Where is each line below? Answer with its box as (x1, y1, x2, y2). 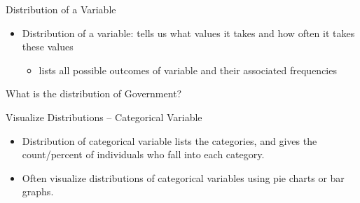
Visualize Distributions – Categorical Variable (6, 109, 202, 124)
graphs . (22, 184, 54, 199)
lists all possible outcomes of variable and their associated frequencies (39, 62, 337, 77)
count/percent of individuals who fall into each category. (22, 147, 265, 162)
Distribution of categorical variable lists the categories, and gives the (22, 133, 317, 148)
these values (22, 39, 74, 54)
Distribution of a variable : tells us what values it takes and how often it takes (22, 25, 355, 40)
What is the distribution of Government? (6, 86, 182, 101)
